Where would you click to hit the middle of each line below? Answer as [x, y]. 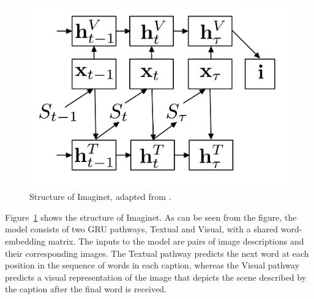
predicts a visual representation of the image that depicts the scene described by [156, 277]
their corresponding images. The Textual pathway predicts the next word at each [157, 253]
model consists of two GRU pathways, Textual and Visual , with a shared [142, 229]
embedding [25, 241]
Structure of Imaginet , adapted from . [100, 197]
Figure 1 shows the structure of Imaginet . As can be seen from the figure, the [151, 217]
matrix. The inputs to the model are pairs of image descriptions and [176, 241]
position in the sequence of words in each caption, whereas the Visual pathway [152, 265]
